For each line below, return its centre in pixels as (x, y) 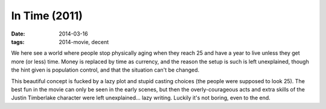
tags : (18, 42)
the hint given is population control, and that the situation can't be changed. (105, 70)
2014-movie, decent (84, 42)
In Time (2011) (47, 16)
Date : (18, 34)
